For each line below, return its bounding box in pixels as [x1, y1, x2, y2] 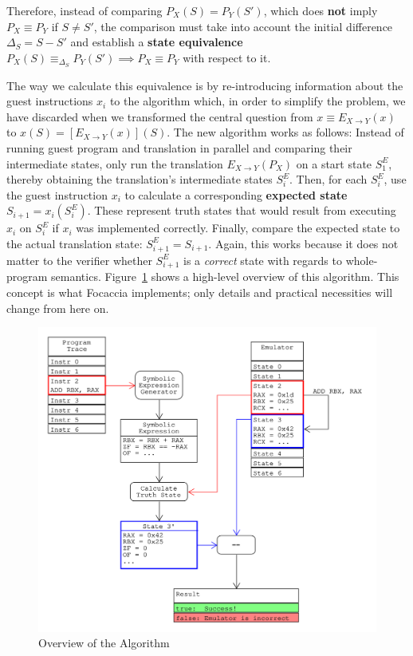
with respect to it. [183, 49, 271, 65]
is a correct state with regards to [183, 251, 342, 268]
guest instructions [6, 93, 93, 109]
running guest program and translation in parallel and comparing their [6, 140, 352, 156]
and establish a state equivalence [70, 34, 243, 50]
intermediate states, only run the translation [6, 155, 223, 172]
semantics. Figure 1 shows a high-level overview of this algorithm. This [51, 268, 399, 285]
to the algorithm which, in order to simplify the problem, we [109, 93, 406, 109]
